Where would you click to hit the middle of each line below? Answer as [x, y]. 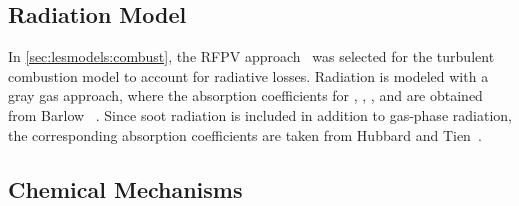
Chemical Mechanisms [125, 188]
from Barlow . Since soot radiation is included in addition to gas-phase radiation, [260, 114]
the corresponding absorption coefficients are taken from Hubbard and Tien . [245, 134]
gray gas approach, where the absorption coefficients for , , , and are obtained [245, 95]
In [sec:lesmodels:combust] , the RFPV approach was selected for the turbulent [251, 56]
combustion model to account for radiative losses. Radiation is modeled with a [248, 75]
